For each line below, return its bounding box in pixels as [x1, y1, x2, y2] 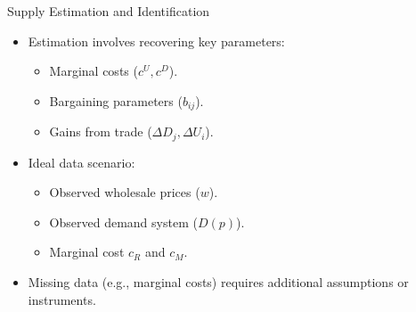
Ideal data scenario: [28, 152, 135, 171]
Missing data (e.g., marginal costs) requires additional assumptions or [28, 273, 409, 291]
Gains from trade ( [49, 122, 152, 141]
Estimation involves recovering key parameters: [28, 31, 285, 50]
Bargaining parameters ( [49, 91, 183, 110]
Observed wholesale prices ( [49, 183, 200, 201]
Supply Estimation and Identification [7, 2, 210, 20]
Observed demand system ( [49, 212, 198, 231]
